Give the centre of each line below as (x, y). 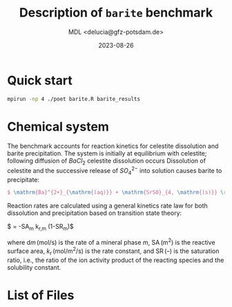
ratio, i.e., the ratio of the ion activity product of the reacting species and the (116, 260)
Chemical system (58, 127)
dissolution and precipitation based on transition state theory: (95, 213)
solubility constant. (34, 267)
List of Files (41, 295)
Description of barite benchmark (116, 13)
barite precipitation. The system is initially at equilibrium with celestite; (107, 153)
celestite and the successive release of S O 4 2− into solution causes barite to (115, 171)
